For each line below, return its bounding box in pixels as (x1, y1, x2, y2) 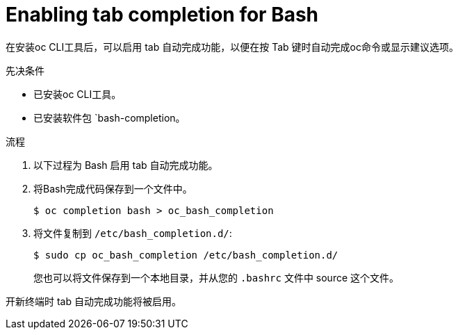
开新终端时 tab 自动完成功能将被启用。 (6, 295, 181, 307)
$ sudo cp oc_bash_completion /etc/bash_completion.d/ (33, 249, 338, 261)
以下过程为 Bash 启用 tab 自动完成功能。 (33, 158, 218, 171)
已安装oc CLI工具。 (33, 88, 122, 100)
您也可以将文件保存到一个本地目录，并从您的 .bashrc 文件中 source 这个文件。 (33, 271, 400, 284)
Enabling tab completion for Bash (6, 3, 319, 26)
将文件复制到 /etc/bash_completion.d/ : (33, 227, 232, 239)
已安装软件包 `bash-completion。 (33, 111, 186, 124)
